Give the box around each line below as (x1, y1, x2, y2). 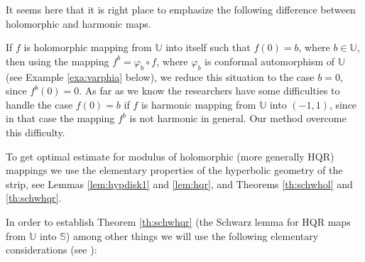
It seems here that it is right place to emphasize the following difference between (6, 2, 356, 16)
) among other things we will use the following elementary (65, 228, 319, 243)
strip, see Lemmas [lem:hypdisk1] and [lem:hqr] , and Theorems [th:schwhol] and (6, 176, 353, 191)
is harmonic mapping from (141, 97, 256, 111)
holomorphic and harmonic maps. (6, 16, 151, 31)
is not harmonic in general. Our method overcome (129, 111, 347, 126)
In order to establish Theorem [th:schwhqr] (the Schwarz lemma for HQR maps (6, 214, 351, 229)
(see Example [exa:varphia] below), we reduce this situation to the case (6, 69, 315, 84)
